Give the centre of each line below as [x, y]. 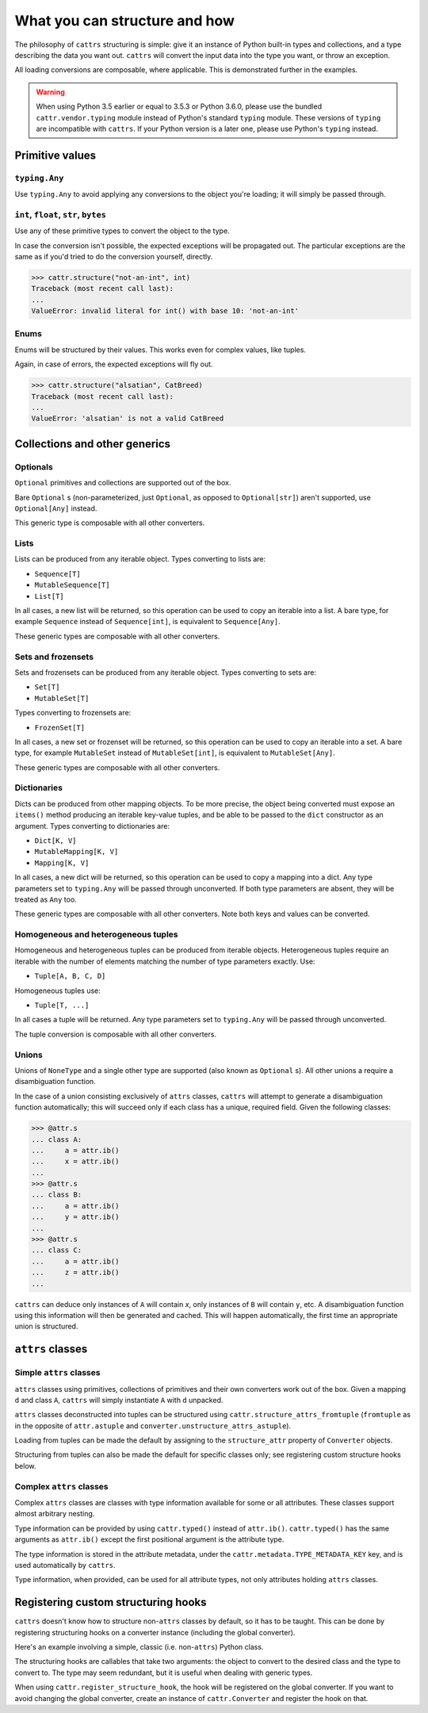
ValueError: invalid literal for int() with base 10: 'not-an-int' [165, 311]
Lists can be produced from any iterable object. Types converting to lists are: [140, 559]
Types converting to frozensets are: [73, 713]
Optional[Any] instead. [56, 508]
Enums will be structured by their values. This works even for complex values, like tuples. [160, 350]
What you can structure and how [125, 21]
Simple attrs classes [57, 1373]
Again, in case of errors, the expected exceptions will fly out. [114, 364]
